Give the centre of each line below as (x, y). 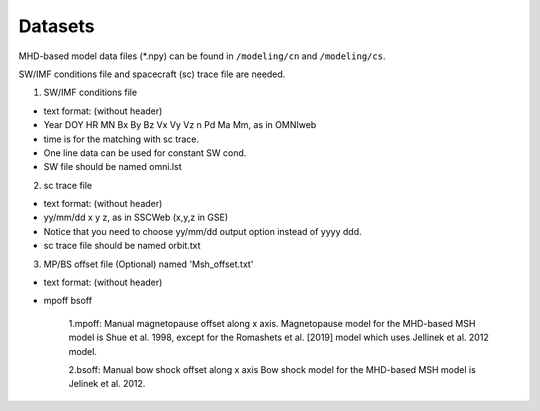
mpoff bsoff (68, 301)
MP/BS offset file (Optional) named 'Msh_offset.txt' (148, 264)
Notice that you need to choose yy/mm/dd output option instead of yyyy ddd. (202, 231)
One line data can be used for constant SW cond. (145, 152)
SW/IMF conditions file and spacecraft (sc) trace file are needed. (152, 74)
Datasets (56, 26)
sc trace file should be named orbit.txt (122, 246)
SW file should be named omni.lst (112, 167)
